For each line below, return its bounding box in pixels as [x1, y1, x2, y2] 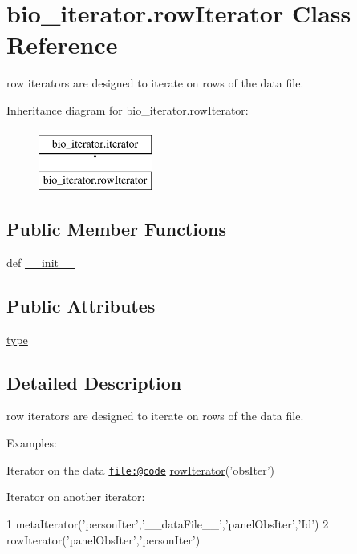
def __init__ [6, 253, 75, 270]
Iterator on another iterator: [6, 488, 145, 505]
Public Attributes [6, 293, 156, 317]
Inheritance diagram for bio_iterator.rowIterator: [6, 101, 249, 118]
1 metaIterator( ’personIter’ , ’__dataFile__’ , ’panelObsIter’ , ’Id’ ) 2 [6, 515, 329, 532]
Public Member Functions [6, 216, 226, 241]
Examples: [6, 435, 57, 451]
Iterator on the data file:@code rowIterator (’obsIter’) [6, 461, 275, 478]
